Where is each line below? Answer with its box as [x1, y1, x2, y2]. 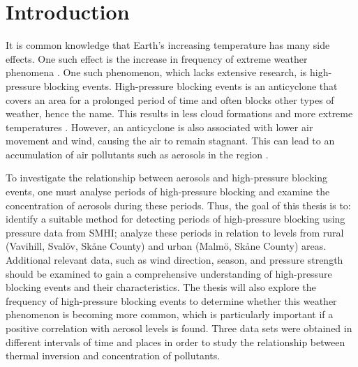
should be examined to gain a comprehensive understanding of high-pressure [6, 266, 332, 280]
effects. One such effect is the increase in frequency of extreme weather [6, 51, 308, 66]
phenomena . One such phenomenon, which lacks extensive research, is [6, 65, 307, 80]
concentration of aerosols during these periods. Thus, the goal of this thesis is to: [6, 197, 351, 212]
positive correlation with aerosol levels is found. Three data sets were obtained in [6, 321, 352, 335]
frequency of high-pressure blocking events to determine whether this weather [6, 293, 337, 308]
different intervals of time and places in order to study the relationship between [6, 334, 345, 349]
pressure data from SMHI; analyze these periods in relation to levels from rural [6, 225, 344, 239]
